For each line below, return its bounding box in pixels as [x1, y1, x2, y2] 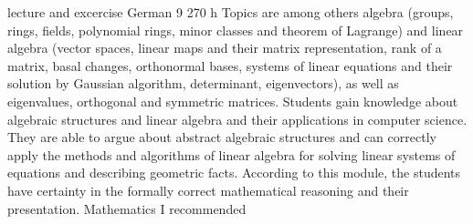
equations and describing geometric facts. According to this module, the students [7, 163, 461, 182]
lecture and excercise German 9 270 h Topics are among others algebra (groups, [7, 3, 454, 21]
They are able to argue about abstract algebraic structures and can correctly [7, 127, 436, 147]
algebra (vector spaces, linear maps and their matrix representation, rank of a [7, 38, 442, 57]
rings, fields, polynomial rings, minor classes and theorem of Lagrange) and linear [7, 20, 464, 39]
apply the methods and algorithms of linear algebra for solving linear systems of [7, 145, 456, 164]
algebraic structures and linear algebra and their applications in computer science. [7, 109, 468, 128]
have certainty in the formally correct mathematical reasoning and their [7, 180, 409, 199]
